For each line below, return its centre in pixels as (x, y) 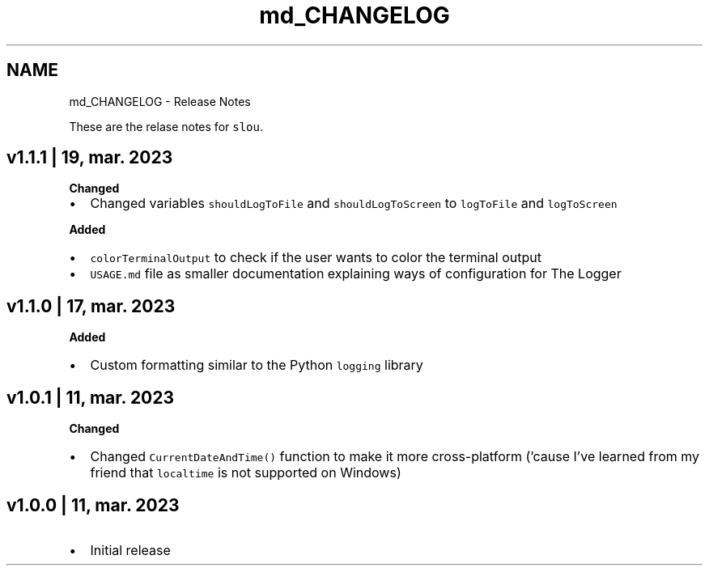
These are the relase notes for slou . (166, 126)
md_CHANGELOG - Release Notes (160, 101)
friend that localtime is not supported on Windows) (246, 473)
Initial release (130, 550)
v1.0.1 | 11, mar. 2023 (91, 397)
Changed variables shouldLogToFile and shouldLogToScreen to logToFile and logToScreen (354, 203)
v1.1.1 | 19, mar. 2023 (90, 158)
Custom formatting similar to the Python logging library (257, 365)
